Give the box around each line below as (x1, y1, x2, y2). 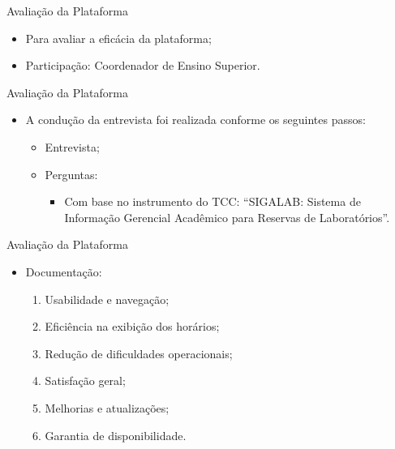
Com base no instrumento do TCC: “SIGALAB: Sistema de (64, 193, 361, 210)
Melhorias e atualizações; (45, 399, 170, 416)
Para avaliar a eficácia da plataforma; (25, 29, 212, 46)
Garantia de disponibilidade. (45, 426, 187, 443)
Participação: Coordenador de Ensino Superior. (25, 57, 260, 74)
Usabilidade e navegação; (45, 290, 170, 307)
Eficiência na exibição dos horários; (45, 318, 220, 335)
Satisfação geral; (45, 372, 126, 389)
